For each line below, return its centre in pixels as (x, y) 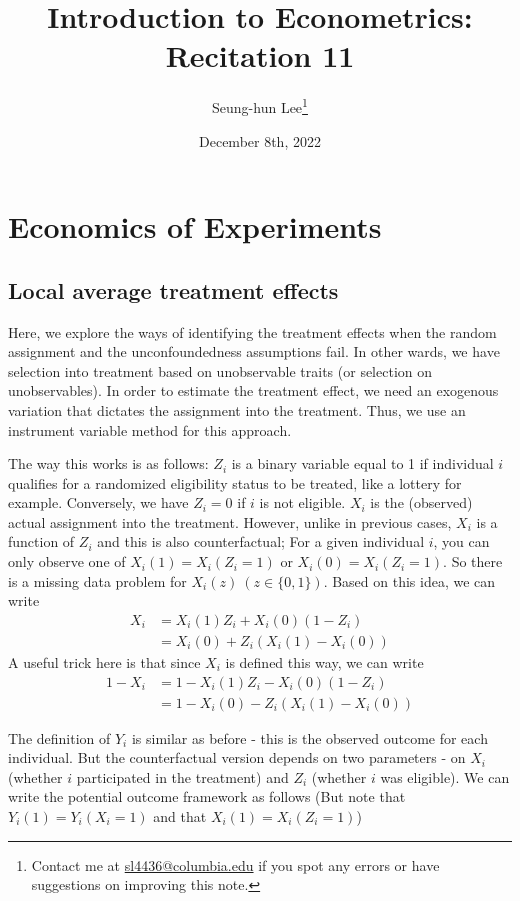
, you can (461, 541)
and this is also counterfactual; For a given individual (261, 541)
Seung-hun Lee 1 (260, 105)
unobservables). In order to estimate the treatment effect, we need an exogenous (253, 390)
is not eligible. (302, 502)
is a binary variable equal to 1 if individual (362, 463)
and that (180, 815)
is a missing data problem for (97, 580)
